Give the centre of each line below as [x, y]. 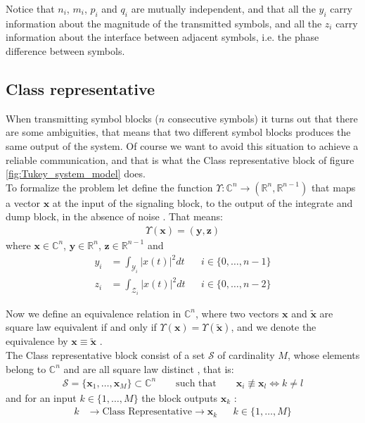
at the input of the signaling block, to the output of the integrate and [203, 202]
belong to [26, 368]
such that [196, 383]
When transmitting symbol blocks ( [82, 118]
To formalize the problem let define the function [109, 187]
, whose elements [324, 355]
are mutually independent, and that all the [223, 8]
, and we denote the [274, 327]
